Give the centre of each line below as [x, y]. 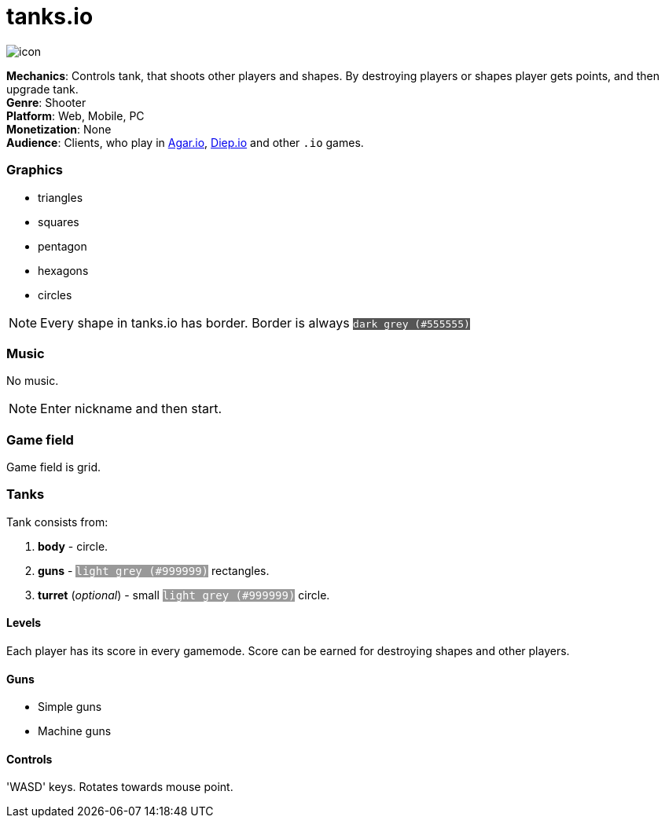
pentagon [62, 246]
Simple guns [70, 707]
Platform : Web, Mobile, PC [75, 115]
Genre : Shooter [46, 102]
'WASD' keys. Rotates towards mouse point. [120, 787]
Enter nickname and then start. [131, 409]
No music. [33, 381]
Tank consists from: [57, 522]
